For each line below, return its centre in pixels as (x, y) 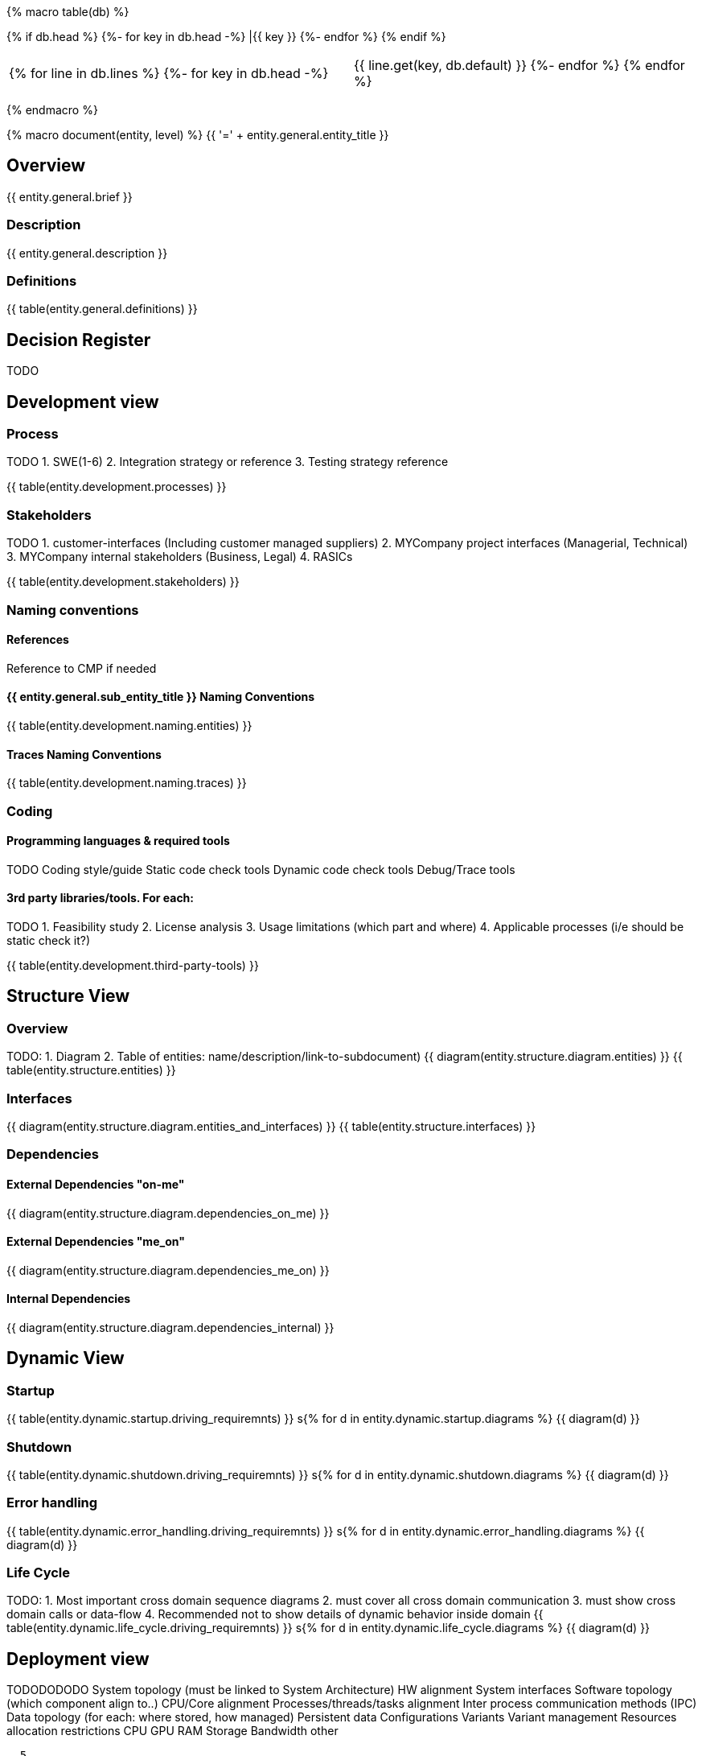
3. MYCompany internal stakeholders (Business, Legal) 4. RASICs (180, 557)
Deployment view (78, 1659)
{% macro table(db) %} (68, 12)
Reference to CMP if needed (82, 668)
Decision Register (79, 340)
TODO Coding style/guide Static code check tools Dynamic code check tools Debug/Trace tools (261, 869)
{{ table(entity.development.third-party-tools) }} (133, 965)
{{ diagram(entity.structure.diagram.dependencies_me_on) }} (168, 1270)
